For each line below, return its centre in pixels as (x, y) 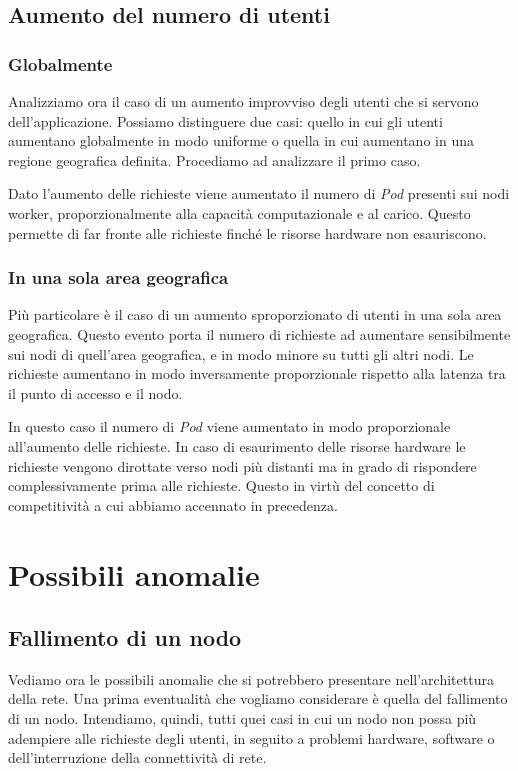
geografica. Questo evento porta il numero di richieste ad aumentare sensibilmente (259, 333)
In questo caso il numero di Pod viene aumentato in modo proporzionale (229, 426)
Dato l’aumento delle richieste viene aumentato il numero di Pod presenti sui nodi (259, 193)
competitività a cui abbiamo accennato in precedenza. (173, 504)
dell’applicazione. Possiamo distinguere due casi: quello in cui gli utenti (225, 120)
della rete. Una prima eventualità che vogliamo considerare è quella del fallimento (258, 698)
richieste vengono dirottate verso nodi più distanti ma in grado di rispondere (242, 465)
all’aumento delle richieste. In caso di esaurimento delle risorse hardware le (237, 445)
